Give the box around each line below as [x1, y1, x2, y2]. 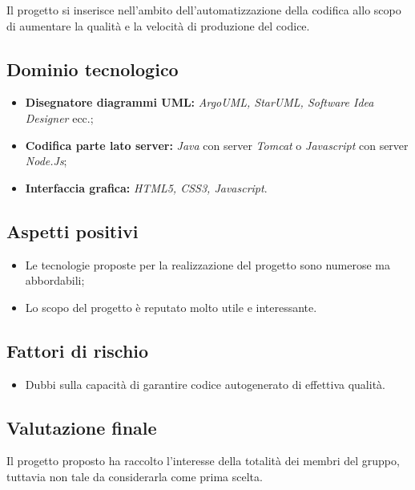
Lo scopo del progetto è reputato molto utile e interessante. [25, 298, 317, 315]
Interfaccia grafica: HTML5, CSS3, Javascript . [25, 179, 268, 196]
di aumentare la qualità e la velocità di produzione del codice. [6, 17, 310, 34]
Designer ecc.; [25, 109, 94, 126]
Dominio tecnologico [6, 56, 179, 81]
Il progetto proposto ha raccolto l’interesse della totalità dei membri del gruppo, [6, 452, 400, 469]
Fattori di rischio [6, 338, 149, 362]
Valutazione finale [6, 415, 157, 439]
